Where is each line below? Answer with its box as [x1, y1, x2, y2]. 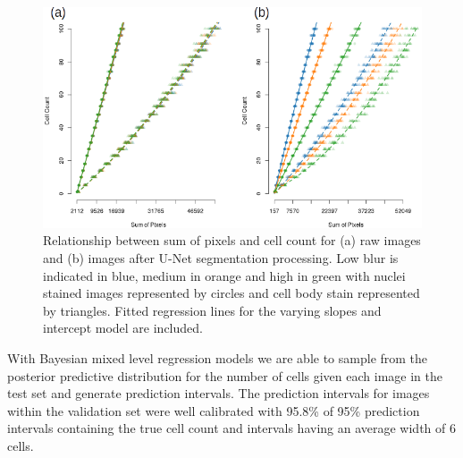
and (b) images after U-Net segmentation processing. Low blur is [43, 249, 399, 267]
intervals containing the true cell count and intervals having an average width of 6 [7, 419, 456, 437]
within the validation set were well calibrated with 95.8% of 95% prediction [7, 401, 420, 420]
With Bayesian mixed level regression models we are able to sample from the [7, 349, 428, 368]
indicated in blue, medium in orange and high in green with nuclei [43, 266, 406, 284]
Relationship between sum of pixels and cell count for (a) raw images [43, 231, 421, 250]
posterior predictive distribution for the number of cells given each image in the [7, 366, 442, 385]
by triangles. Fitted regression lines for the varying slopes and [43, 301, 382, 319]
